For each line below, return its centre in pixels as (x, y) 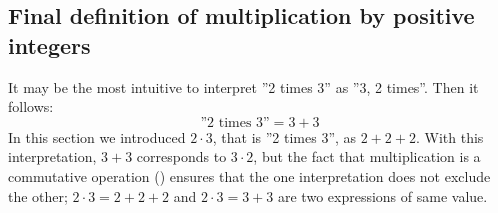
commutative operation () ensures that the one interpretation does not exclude (249, 175)
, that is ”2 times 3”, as (284, 136)
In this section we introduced (97, 136)
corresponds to (181, 156)
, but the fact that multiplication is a (367, 156)
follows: (31, 106)
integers (49, 44)
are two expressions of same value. (382, 195)
